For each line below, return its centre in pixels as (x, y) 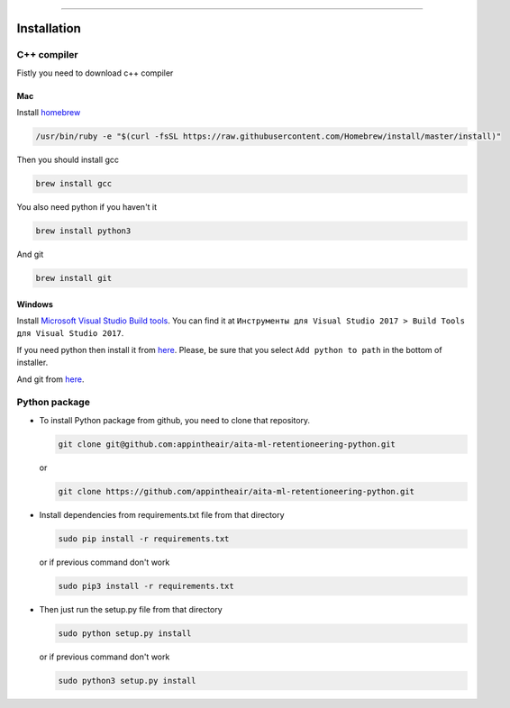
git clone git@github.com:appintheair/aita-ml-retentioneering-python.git (227, 444)
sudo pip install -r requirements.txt (144, 539)
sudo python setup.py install (125, 633)
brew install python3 (83, 231)
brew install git (74, 278)
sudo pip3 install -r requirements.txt (146, 586)
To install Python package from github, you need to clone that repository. (175, 420)
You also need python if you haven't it (87, 207)
